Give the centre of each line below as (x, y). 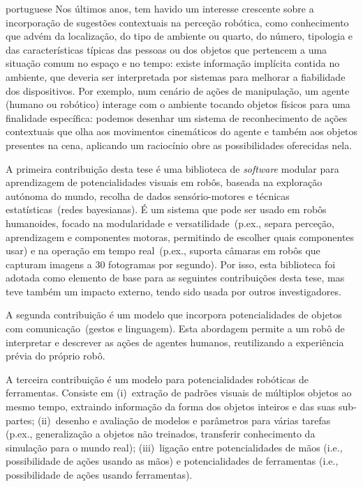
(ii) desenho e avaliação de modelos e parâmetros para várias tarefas (184, 420)
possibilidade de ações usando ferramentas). (99, 474)
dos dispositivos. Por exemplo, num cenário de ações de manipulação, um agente (178, 90)
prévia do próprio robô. (55, 356)
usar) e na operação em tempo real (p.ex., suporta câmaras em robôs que (163, 250)
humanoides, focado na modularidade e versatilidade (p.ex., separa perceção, (170, 223)
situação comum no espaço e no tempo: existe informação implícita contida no (173, 63)
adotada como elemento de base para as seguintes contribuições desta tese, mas (175, 278)
